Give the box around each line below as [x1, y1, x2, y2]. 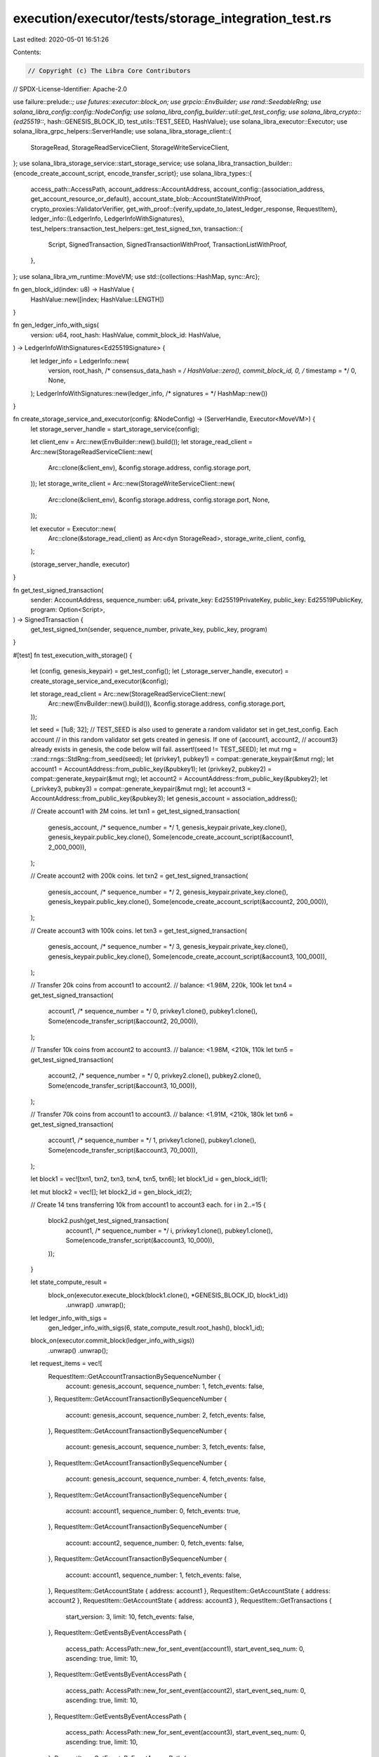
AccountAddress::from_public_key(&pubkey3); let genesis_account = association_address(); [30, 794, 298, 803]
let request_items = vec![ [30, 1359, 102, 1368]
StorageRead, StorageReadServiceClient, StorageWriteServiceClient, [30, 143, 230, 151]
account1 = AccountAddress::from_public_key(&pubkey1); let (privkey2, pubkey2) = [30, 765, 272, 773]
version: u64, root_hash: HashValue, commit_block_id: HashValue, [30, 330, 221, 339]
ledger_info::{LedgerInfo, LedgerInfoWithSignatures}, [30, 214, 185, 223]
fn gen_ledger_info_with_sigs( [13, 320, 100, 330]
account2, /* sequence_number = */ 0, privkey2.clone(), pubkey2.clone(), [48, 1072, 262, 1080]
